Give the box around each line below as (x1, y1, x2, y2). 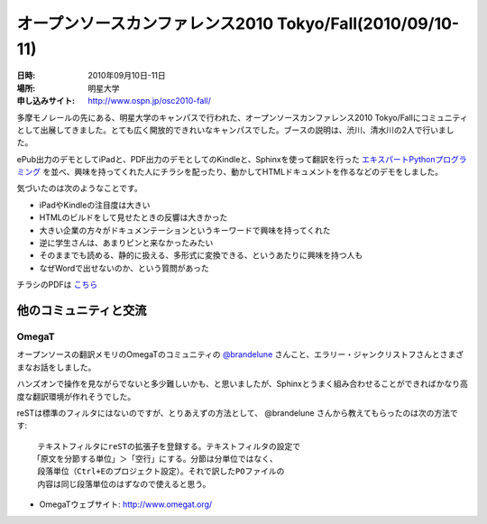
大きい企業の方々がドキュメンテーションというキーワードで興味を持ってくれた (39, 225, 331, 235)
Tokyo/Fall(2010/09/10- (276, 14, 460, 33)
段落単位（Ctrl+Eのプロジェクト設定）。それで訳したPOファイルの (37, 466, 285, 477)
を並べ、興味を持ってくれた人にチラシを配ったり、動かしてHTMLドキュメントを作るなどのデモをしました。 (41, 167, 444, 178)
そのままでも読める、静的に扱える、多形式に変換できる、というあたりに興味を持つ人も (39, 250, 363, 261)
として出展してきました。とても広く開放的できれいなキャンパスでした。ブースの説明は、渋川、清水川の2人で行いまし (16, 124, 455, 135)
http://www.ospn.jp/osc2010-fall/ (87, 96, 211, 106)
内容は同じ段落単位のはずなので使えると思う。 (37, 479, 211, 489)
